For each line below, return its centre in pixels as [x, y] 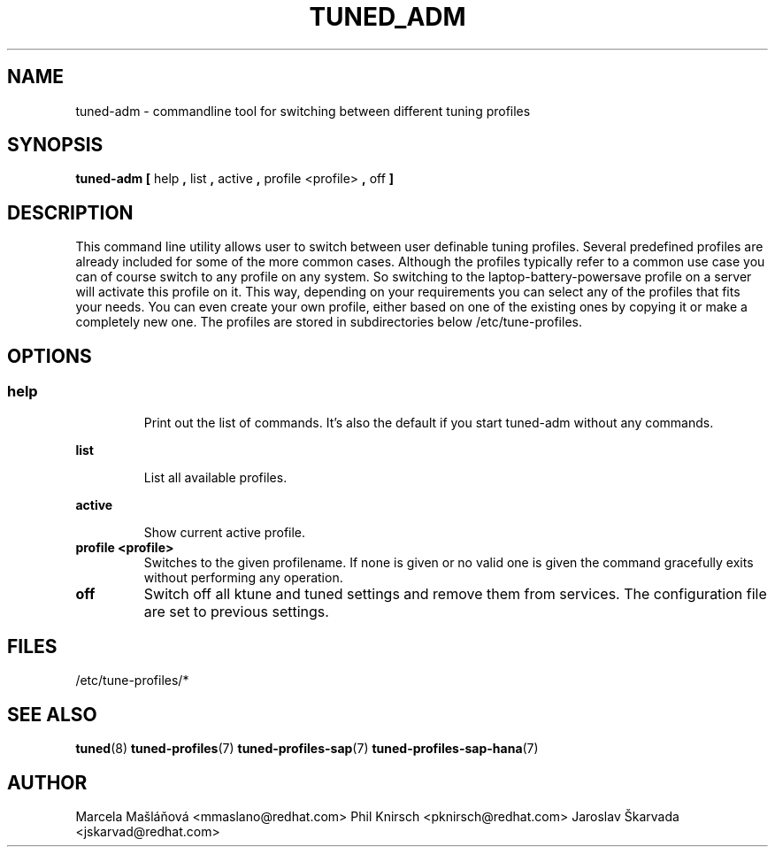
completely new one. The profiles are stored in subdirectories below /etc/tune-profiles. [329, 322]
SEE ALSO [52, 714]
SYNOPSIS [55, 145]
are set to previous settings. [236, 611]
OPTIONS [50, 356]
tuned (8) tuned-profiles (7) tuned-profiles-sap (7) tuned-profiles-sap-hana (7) [307, 749]
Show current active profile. [225, 532]
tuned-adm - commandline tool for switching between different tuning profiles [303, 111]
